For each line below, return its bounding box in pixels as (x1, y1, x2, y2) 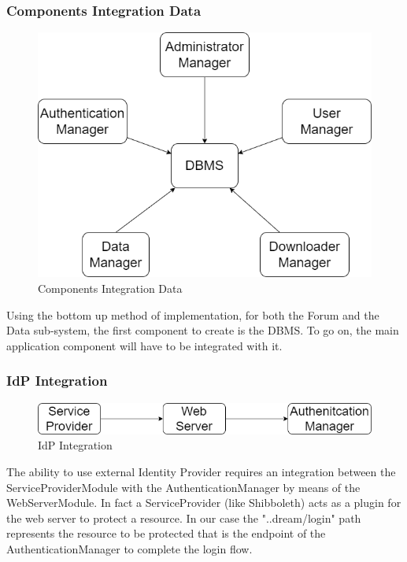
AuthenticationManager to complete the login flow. (6, 541, 253, 557)
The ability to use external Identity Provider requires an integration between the (6, 464, 396, 480)
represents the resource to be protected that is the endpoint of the (6, 525, 326, 542)
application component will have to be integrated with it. (6, 337, 283, 353)
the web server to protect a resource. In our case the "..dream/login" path (6, 509, 361, 526)
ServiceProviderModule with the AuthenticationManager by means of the (6, 479, 361, 495)
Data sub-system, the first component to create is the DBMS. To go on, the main (6, 322, 399, 338)
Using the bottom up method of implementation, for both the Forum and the (6, 306, 379, 323)
